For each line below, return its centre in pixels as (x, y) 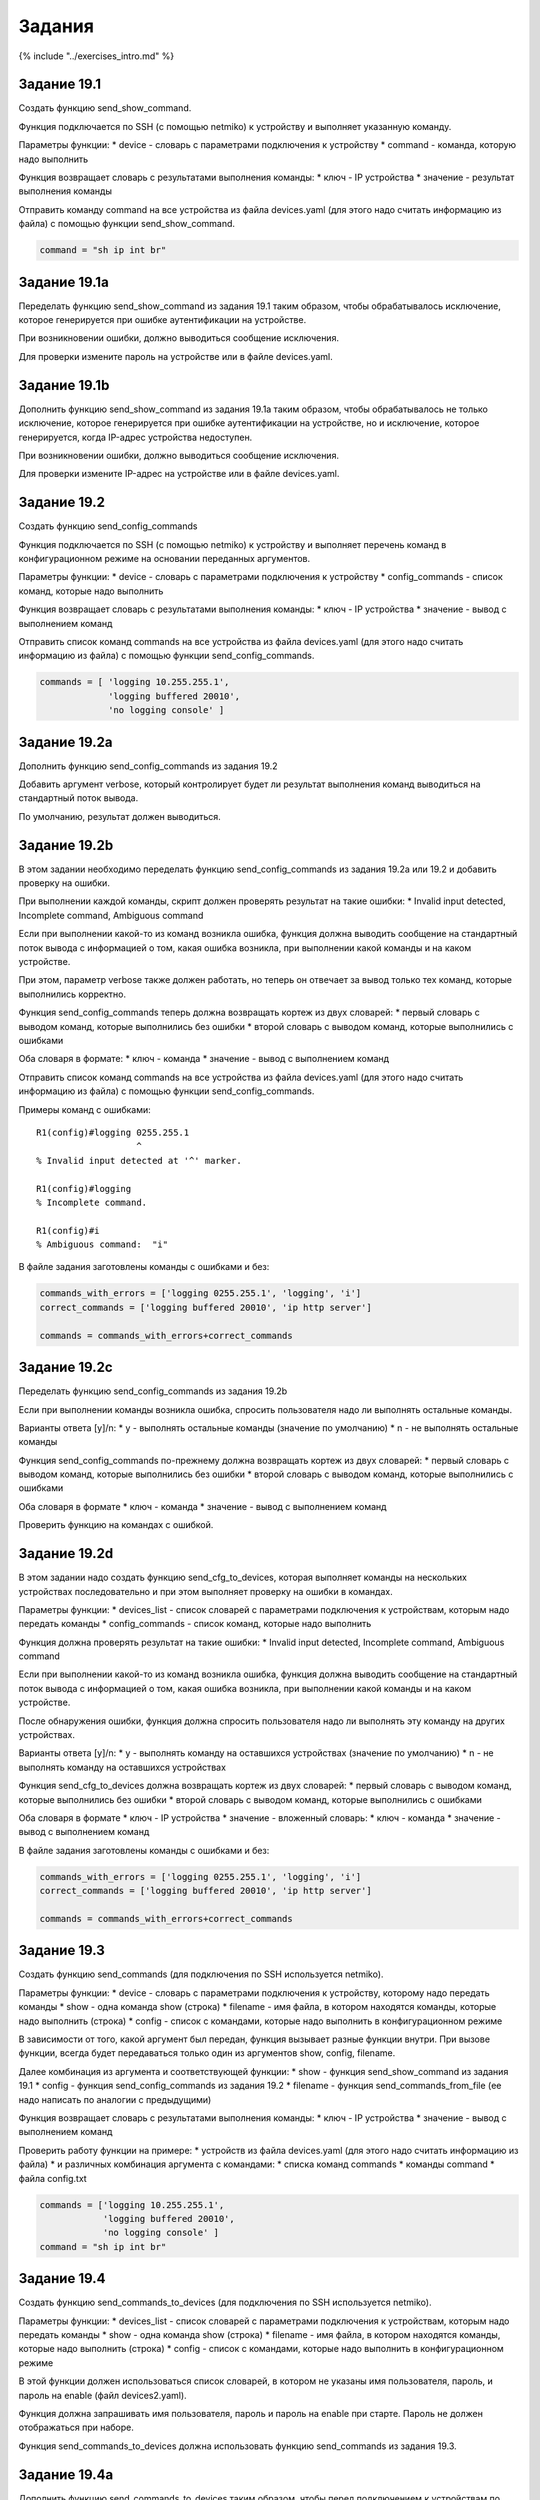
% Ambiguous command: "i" (102, 1244)
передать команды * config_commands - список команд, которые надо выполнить (195, 1624)
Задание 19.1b (64, 385)
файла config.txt (52, 2178)
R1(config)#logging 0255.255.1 (113, 1132)
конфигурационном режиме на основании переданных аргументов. (164, 558)
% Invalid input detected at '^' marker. (139, 1160)
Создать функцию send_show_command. (105, 108)
